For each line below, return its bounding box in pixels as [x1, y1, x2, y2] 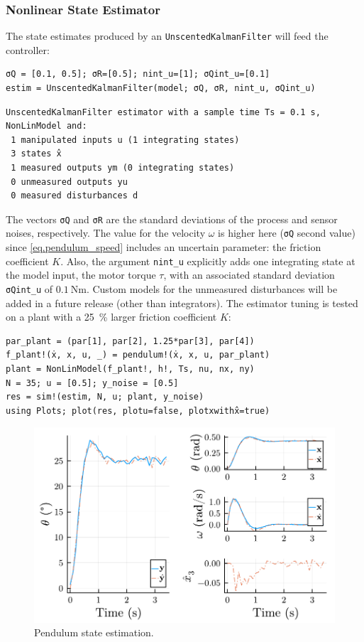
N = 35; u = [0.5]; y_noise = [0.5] [6, 378, 179, 388]
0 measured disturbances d [11, 191, 138, 201]
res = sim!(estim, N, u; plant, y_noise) [6, 392, 204, 402]
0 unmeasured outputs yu [11, 176, 128, 187]
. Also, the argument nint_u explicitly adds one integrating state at [60, 253, 355, 268]
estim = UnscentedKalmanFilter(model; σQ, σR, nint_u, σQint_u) [6, 83, 316, 94]
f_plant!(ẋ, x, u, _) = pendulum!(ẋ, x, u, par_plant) [6, 350, 270, 360]
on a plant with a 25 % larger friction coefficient [6, 309, 217, 324]
